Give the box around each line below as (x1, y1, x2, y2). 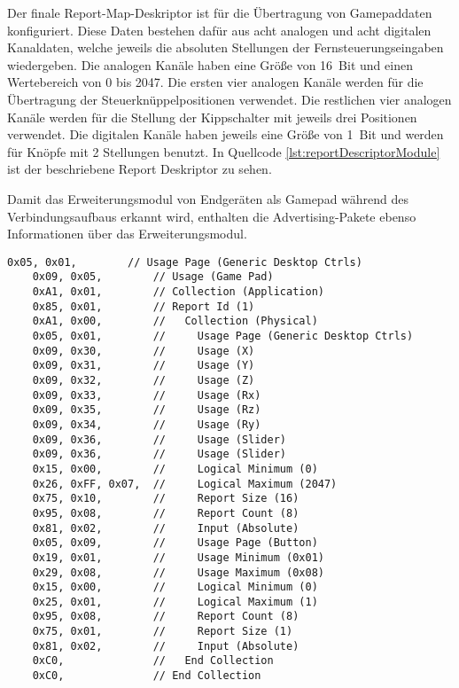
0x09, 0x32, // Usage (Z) (32, 373, 255, 387)
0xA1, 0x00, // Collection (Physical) (32, 315, 318, 328)
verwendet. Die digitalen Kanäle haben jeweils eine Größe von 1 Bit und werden (7, 125, 444, 144)
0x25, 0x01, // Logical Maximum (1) (32, 595, 318, 608)
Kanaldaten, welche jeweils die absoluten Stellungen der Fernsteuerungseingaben (7, 38, 444, 57)
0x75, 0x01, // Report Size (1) (32, 625, 293, 638)
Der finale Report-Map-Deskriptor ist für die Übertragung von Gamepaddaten (7, 4, 432, 21)
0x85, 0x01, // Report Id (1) (32, 300, 255, 313)
